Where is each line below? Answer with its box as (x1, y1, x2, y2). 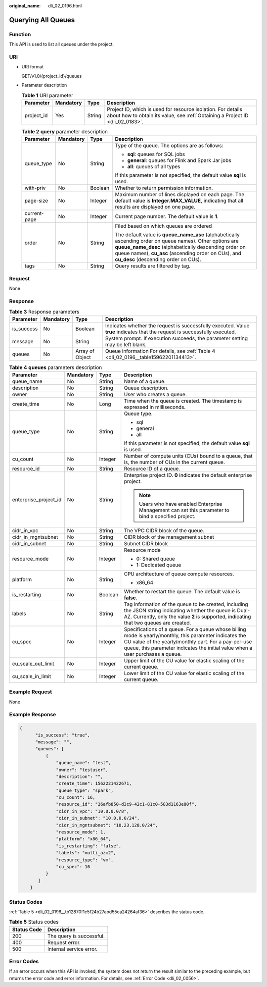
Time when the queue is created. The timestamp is (124, 397, 242, 404)
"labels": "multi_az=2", (56, 850, 116, 856)
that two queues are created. (124, 619, 191, 626)
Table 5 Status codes (9, 919, 59, 926)
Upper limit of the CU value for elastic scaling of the (124, 657, 245, 664)
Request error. (47, 939, 81, 946)
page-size (24, 197, 48, 204)
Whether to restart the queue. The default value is (124, 588, 240, 595)
